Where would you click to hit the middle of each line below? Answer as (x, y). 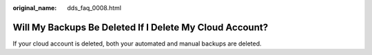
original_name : (35, 8)
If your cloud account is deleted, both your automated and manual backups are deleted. (137, 43)
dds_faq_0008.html (94, 8)
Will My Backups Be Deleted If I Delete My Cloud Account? (141, 27)
